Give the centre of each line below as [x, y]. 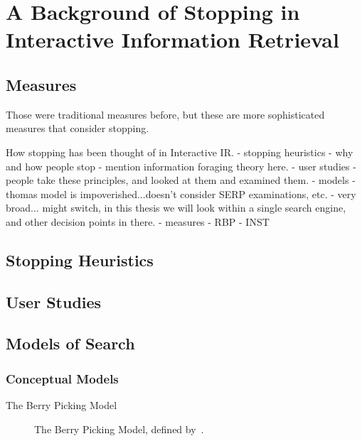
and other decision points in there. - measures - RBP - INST [138, 221]
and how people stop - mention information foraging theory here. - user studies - [181, 166]
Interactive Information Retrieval [172, 39]
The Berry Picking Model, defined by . [119, 429]
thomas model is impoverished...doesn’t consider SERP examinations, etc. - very [181, 194]
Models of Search [70, 343]
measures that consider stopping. [78, 128]
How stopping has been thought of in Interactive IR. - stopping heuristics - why [180, 152]
